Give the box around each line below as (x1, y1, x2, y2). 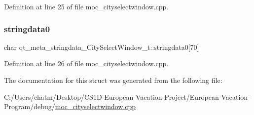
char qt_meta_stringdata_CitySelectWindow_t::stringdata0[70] (4, 41, 199, 52)
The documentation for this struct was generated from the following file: (4, 75, 222, 85)
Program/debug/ (4, 101, 55, 112)
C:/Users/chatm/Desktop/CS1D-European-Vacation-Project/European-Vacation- (4, 91, 250, 102)
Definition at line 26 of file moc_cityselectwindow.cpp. (4, 58, 169, 69)
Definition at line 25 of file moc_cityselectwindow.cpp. (4, 1, 169, 11)
